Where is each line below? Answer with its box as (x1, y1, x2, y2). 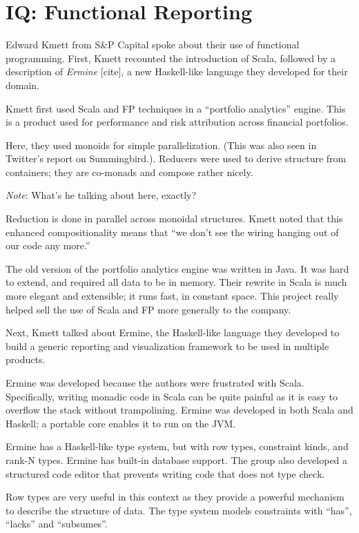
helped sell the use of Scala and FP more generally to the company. (6, 302, 291, 316)
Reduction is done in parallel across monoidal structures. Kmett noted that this (6, 211, 343, 226)
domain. (6, 77, 40, 92)
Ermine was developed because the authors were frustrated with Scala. (6, 376, 304, 389)
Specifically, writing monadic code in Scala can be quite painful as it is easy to (6, 389, 338, 403)
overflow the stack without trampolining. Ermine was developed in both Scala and (6, 403, 353, 417)
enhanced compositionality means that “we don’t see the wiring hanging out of (6, 224, 339, 239)
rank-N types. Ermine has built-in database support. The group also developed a (6, 452, 348, 467)
